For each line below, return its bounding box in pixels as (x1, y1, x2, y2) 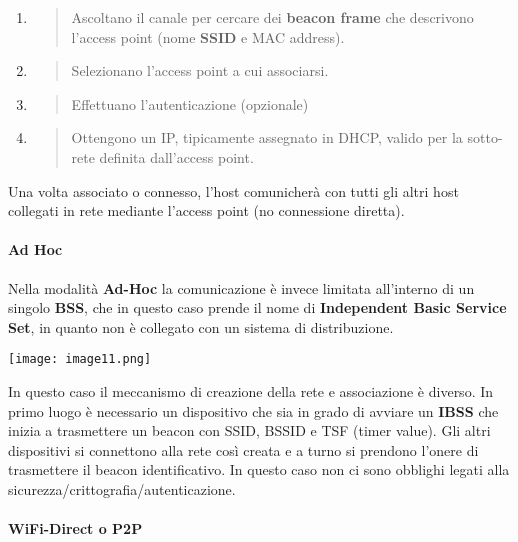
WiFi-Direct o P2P (8, 518, 143, 539)
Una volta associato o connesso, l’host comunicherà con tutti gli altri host (8, 180, 459, 201)
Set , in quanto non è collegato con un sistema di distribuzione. (8, 316, 394, 337)
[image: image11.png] (8, 352, 152, 367)
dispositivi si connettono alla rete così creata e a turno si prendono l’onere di (8, 439, 479, 460)
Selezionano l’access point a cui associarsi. (71, 60, 329, 81)
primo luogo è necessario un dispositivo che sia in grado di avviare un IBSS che (8, 400, 499, 421)
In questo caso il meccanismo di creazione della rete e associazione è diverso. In (8, 380, 494, 401)
